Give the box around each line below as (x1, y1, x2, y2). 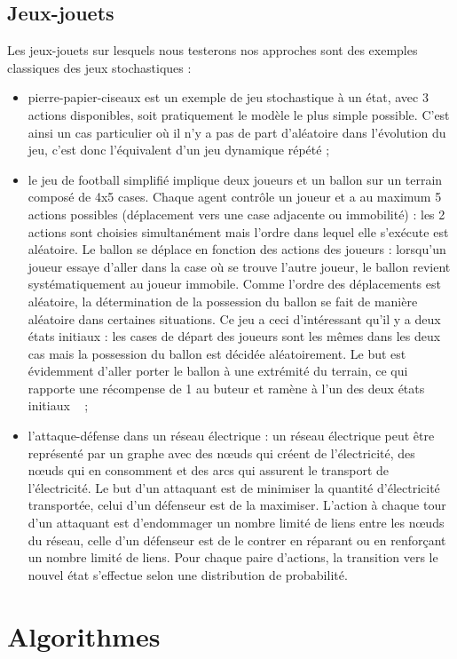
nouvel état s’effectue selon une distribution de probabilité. (28, 565, 348, 584)
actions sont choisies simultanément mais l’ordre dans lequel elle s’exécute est (28, 222, 449, 241)
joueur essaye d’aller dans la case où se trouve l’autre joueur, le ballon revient (28, 257, 451, 275)
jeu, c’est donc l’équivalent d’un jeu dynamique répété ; (28, 140, 330, 159)
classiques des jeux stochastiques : (7, 58, 192, 76)
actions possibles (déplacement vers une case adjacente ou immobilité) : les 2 (28, 204, 445, 223)
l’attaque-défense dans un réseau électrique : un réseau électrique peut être (28, 426, 435, 445)
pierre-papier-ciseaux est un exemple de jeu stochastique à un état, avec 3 (28, 88, 429, 107)
